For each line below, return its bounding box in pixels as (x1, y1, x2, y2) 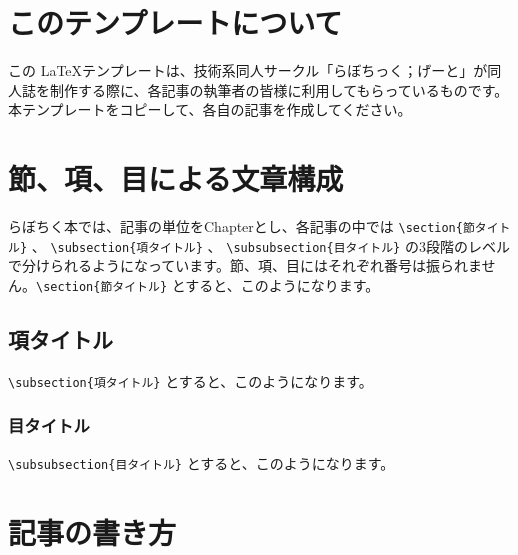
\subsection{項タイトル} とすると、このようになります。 (8, 370, 373, 391)
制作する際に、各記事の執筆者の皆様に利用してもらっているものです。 (49, 79, 509, 100)
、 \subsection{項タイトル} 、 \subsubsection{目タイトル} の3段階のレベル (31, 235, 510, 256)
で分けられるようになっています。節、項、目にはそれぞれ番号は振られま (8, 255, 482, 276)
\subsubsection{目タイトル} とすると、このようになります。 (8, 452, 395, 473)
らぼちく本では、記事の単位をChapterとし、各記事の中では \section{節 (8, 216, 475, 237)
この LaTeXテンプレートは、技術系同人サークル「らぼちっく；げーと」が (8, 60, 488, 81)
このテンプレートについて (8, 2, 343, 43)
